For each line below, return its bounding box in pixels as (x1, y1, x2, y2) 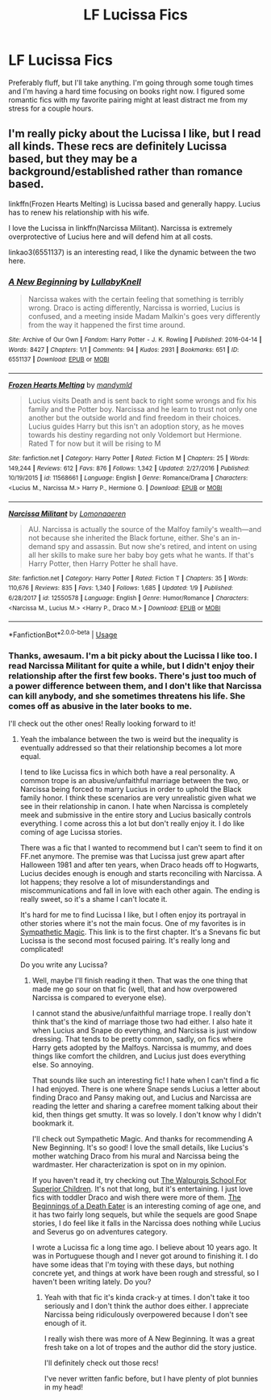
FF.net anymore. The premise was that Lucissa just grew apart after (19, 852, 245, 861)
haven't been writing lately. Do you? (31, 1277, 152, 1287)
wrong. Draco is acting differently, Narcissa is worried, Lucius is (27, 303, 240, 312)
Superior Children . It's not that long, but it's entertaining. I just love (31, 1184, 253, 1194)
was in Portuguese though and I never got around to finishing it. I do (31, 1251, 259, 1261)
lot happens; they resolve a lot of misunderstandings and (19, 878, 210, 887)
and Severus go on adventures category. (31, 1227, 168, 1237)
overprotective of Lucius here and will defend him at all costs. (8, 232, 214, 241)
